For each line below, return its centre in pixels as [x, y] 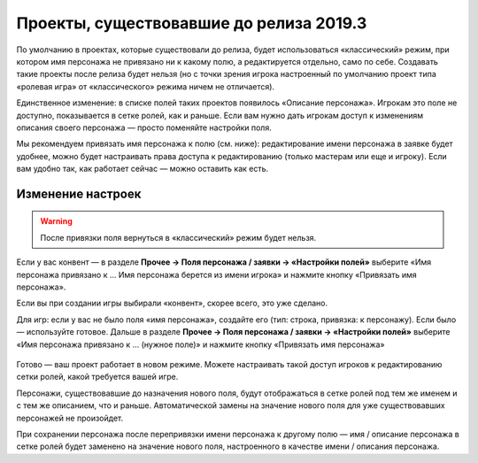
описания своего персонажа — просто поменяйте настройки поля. [144, 127]
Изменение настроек [79, 193]
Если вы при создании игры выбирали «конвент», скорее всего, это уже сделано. [172, 303]
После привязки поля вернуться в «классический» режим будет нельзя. [178, 237]
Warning [56, 221]
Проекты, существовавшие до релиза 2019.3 [192, 23]
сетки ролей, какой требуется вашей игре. [97, 377]
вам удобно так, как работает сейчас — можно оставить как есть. [143, 169]
